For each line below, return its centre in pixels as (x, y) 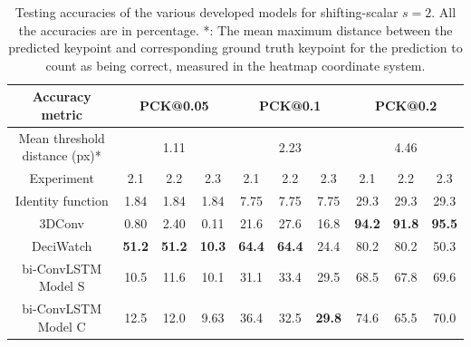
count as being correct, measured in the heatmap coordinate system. (235, 65)
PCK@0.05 (174, 106)
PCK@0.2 (406, 106)
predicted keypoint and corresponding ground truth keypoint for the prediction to (235, 48)
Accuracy (62, 96)
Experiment (62, 178)
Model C (62, 326)
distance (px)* (62, 155)
